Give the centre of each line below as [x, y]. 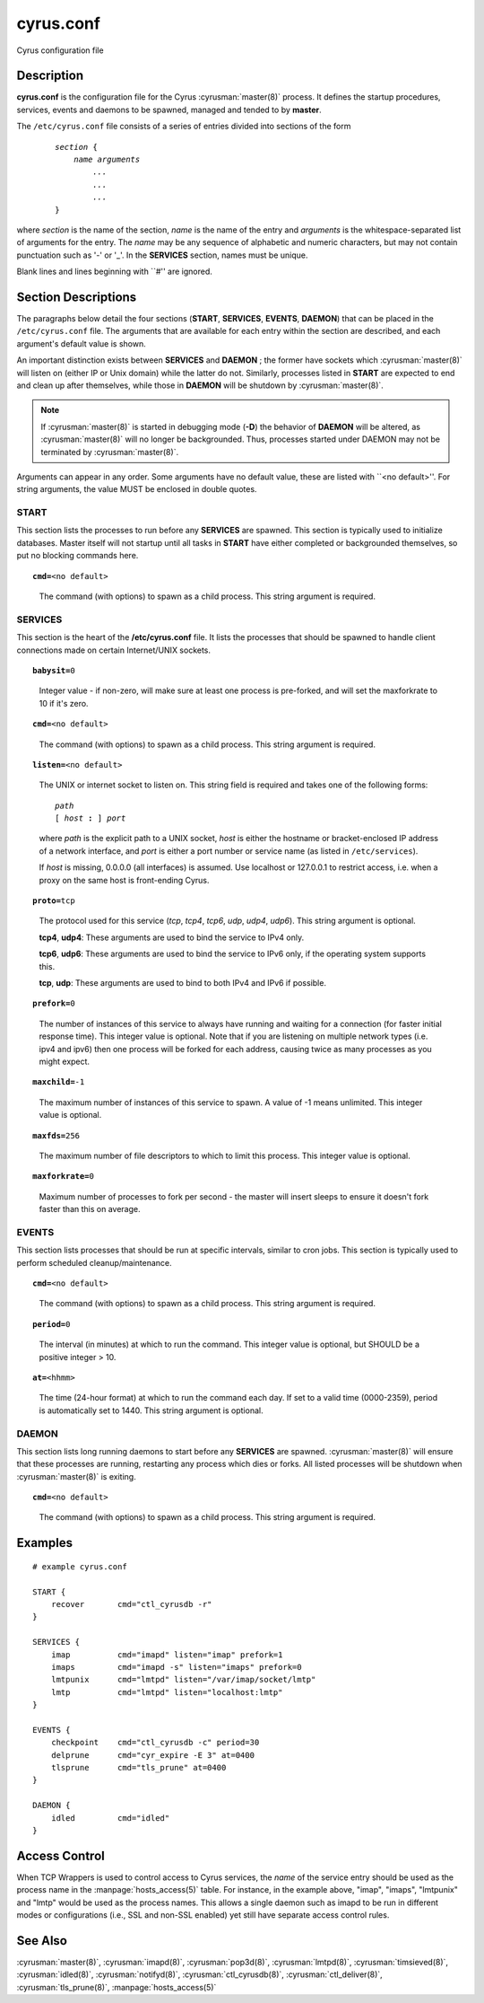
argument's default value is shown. [82, 343]
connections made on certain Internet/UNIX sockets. [113, 650]
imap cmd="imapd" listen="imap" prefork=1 [167, 1655]
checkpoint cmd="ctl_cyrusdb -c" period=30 [155, 1743]
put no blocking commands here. [78, 556]
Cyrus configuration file [60, 50]
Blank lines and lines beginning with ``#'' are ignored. [114, 272]
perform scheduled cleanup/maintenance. [94, 1262]
